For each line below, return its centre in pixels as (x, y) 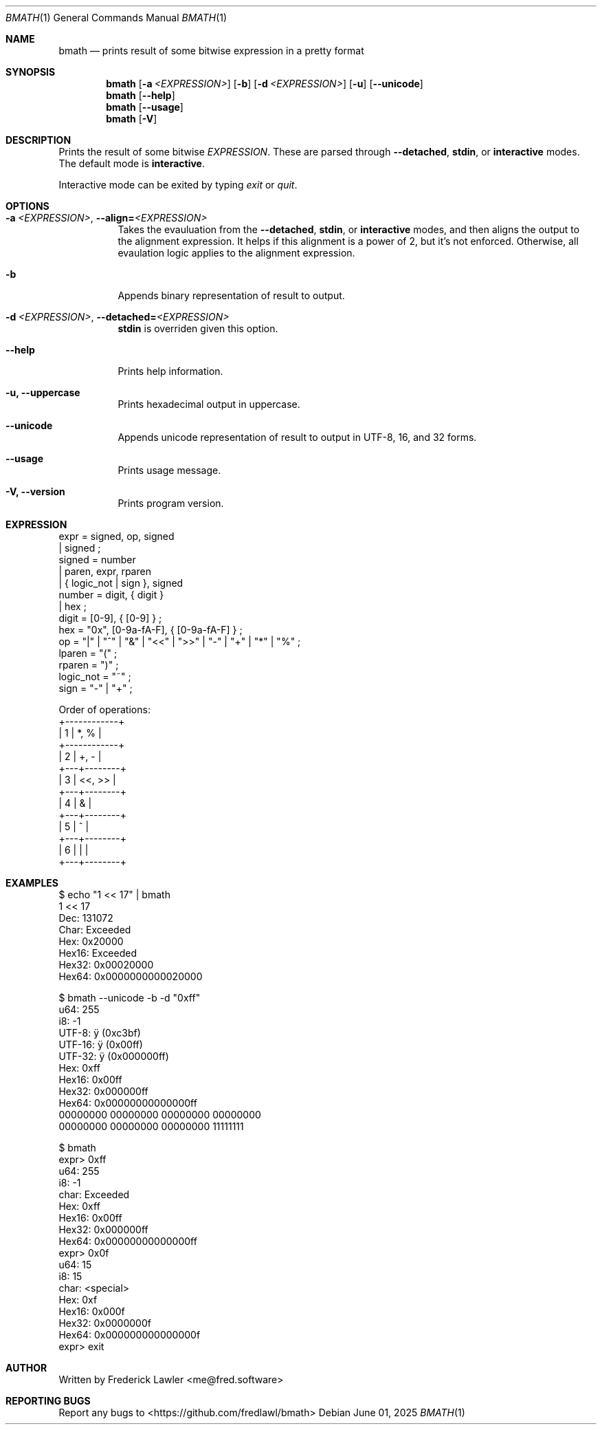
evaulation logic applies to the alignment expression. (236, 253)
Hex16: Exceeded (98, 953)
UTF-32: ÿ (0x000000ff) (114, 1056)
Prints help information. (170, 371)
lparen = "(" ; (88, 653)
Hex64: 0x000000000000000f (130, 1335)
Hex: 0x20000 (91, 941)
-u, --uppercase (43, 392)
